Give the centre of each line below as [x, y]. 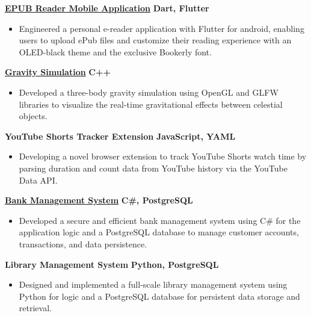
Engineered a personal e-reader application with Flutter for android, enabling [162, 28]
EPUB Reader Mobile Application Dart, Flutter [107, 8]
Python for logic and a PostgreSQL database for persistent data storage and [159, 296]
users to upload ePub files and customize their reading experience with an [155, 40]
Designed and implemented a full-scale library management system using [153, 284]
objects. [33, 116]
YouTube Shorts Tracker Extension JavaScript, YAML [120, 136]
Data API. [38, 180]
